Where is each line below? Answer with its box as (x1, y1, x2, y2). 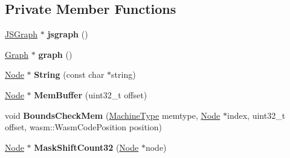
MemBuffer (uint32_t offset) (34, 88, 147, 101)
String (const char (34, 68, 105, 81)
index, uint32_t (227, 109, 286, 121)
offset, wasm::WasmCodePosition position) (5, 121, 162, 133)
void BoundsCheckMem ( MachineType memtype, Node (5, 109, 221, 121)
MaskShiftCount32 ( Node (34, 141, 139, 153)
